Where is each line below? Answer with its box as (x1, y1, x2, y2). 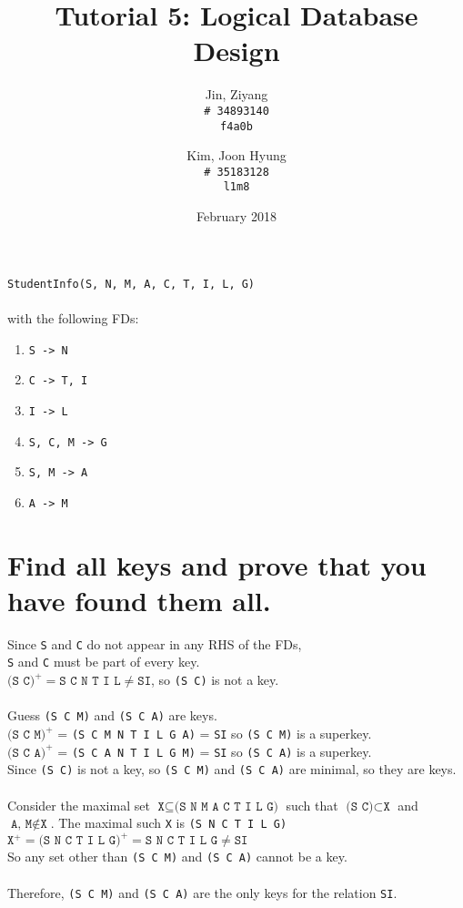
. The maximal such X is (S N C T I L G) (50, 813, 287, 832)
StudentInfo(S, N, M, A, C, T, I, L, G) (7, 277, 256, 291)
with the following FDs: (7, 308, 139, 327)
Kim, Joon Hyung (186, 146, 287, 165)
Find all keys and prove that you (7, 546, 427, 583)
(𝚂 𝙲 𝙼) (7, 729, 46, 742)
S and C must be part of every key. (7, 652, 200, 671)
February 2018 (196, 207, 277, 226)
